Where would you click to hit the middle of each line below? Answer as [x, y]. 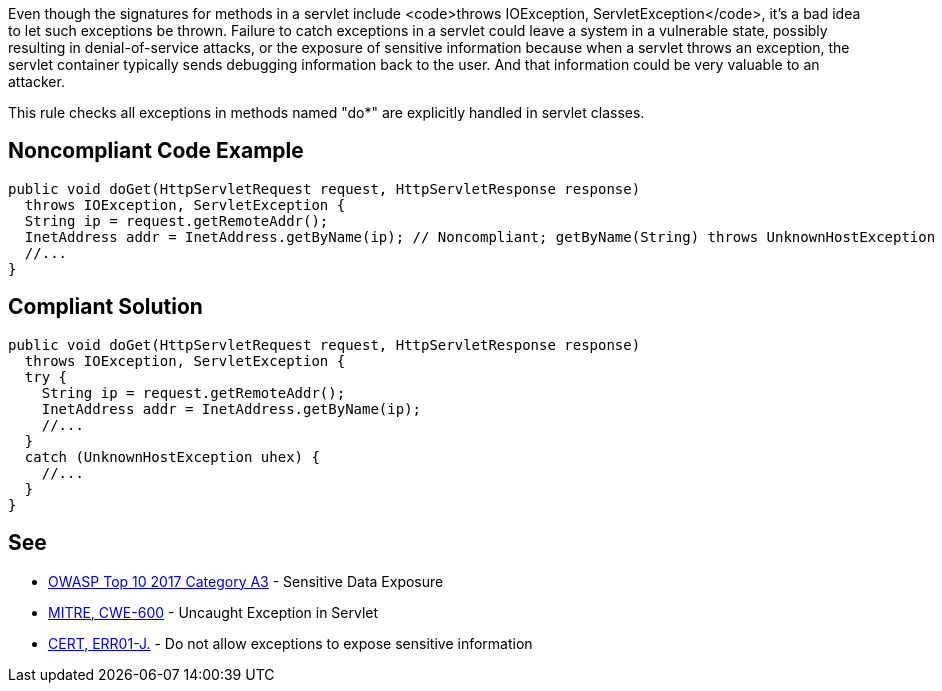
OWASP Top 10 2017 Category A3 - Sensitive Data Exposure [246, 581]
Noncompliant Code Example [156, 151]
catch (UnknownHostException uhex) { [172, 456]
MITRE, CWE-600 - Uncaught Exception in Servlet [213, 612]
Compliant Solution [105, 307]
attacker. [36, 81]
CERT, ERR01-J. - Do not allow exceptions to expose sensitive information [290, 643]
